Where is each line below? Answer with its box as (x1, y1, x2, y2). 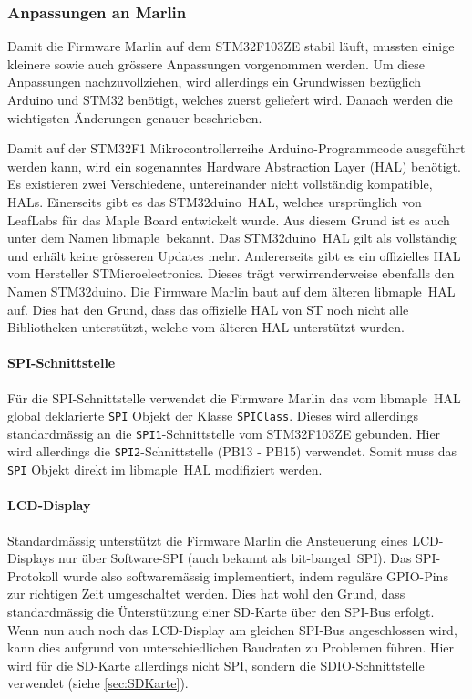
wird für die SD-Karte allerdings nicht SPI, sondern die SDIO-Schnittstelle (7, 655, 425, 674)
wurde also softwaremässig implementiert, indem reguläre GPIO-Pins (62, 566, 448, 585)
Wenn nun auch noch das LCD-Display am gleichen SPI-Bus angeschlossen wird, (7, 620, 457, 639)
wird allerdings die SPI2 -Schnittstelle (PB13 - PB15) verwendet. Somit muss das (7, 442, 457, 461)
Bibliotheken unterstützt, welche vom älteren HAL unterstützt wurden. (7, 318, 405, 337)
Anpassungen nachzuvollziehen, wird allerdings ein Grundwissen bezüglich (7, 72, 422, 91)
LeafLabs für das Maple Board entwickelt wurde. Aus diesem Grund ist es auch (7, 210, 450, 229)
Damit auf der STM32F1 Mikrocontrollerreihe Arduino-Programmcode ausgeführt (7, 139, 466, 158)
